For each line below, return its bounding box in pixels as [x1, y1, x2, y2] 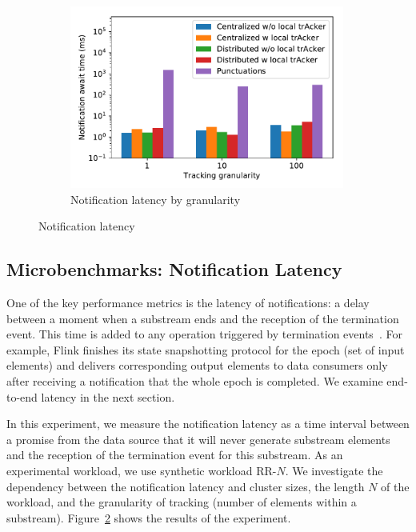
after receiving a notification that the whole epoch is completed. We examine [6, 372, 383, 389]
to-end [6, 388, 38, 405]
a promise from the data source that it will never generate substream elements [6, 430, 390, 447]
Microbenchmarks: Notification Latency [6, 257, 342, 282]
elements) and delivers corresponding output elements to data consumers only [6, 357, 388, 374]
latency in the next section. [41, 388, 175, 405]
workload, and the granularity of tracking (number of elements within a [6, 494, 357, 510]
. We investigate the [285, 462, 383, 478]
